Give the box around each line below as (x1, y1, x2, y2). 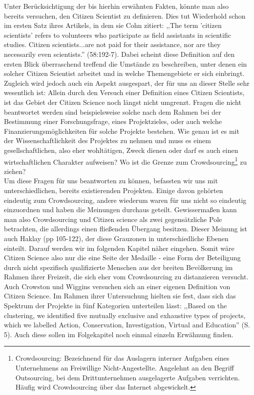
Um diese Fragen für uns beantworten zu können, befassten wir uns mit (4, 175, 218, 186)
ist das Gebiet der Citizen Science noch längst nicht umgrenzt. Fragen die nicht (4, 97, 241, 107)
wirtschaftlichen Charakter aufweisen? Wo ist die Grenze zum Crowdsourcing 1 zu (4, 155, 247, 167)
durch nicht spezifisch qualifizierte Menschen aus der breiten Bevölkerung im (4, 262, 233, 272)
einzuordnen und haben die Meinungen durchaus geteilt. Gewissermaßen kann (4, 204, 237, 215)
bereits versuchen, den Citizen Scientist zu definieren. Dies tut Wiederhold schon (4, 10, 246, 21)
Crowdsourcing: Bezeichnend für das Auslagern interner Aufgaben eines (15, 353, 230, 363)
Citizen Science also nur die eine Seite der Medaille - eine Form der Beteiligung (4, 252, 241, 263)
